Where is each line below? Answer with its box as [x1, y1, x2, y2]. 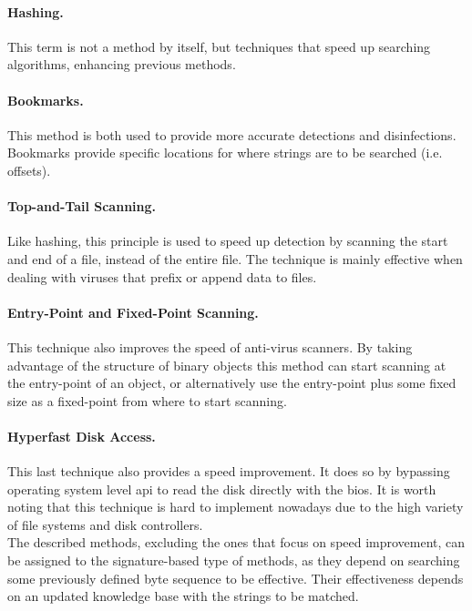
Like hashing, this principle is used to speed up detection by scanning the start [7, 231, 448, 250]
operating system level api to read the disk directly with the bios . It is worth [7, 479, 436, 498]
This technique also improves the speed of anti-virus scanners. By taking [7, 337, 413, 356]
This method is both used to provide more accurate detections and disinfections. [7, 125, 457, 144]
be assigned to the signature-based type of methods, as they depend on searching [7, 551, 460, 570]
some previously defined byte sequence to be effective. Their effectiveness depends [7, 568, 464, 587]
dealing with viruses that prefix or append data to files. [7, 267, 317, 286]
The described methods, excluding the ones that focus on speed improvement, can [7, 533, 466, 552]
